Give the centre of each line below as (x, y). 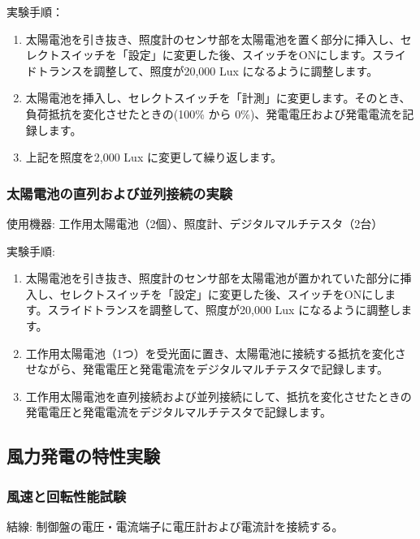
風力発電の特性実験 (83, 456)
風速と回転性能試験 (67, 496)
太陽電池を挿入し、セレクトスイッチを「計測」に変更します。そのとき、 (218, 98)
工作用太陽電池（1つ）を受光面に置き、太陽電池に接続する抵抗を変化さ (216, 353)
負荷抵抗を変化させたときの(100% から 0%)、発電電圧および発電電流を (214, 113)
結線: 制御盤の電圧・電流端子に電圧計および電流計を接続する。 (175, 526)
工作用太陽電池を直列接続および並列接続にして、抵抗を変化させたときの (219, 396)
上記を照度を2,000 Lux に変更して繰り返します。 (154, 157)
